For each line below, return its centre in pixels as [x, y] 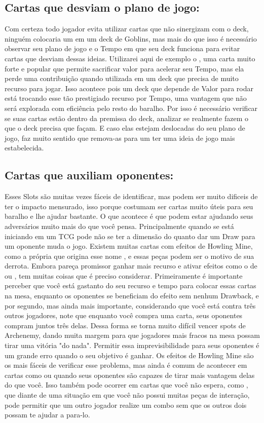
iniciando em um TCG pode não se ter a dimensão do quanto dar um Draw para [130, 236]
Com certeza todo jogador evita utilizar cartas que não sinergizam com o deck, [127, 29]
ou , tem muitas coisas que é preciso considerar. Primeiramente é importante [124, 275]
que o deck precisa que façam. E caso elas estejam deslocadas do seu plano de [125, 128]
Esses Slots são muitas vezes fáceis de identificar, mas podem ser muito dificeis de [131, 196]
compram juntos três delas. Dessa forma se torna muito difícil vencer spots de [125, 325]
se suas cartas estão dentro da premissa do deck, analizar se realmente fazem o [126, 118]
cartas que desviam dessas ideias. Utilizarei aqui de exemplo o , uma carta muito [130, 58]
